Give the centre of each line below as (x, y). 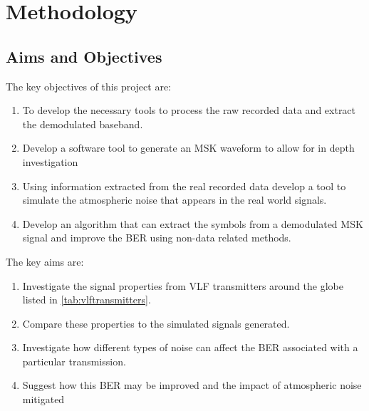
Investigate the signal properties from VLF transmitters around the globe (183, 285)
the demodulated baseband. (83, 124)
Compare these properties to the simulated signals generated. (156, 323)
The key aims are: (45, 261)
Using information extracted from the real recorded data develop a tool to (184, 186)
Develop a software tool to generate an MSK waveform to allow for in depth (188, 148)
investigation (50, 161)
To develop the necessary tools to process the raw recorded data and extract (189, 110)
